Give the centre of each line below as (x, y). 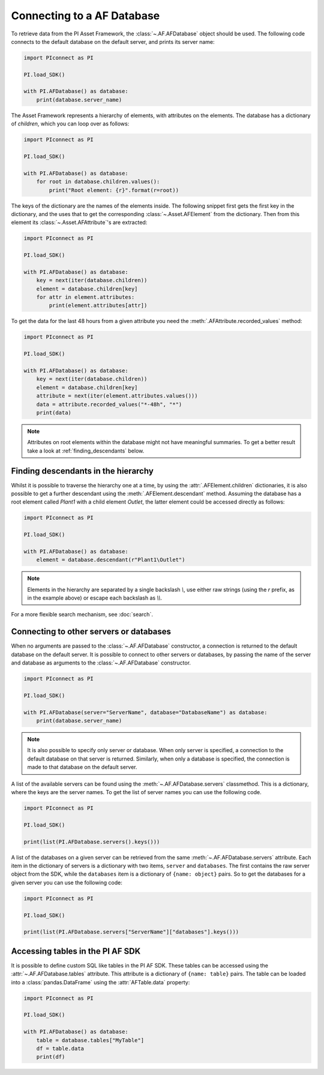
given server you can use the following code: (67, 882)
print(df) (51, 1057)
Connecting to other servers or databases (91, 632)
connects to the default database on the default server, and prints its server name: (113, 41)
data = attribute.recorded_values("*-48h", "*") (109, 404)
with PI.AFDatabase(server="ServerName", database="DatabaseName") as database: (145, 712)
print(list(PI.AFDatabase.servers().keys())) (92, 842)
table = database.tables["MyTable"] (90, 1040)
